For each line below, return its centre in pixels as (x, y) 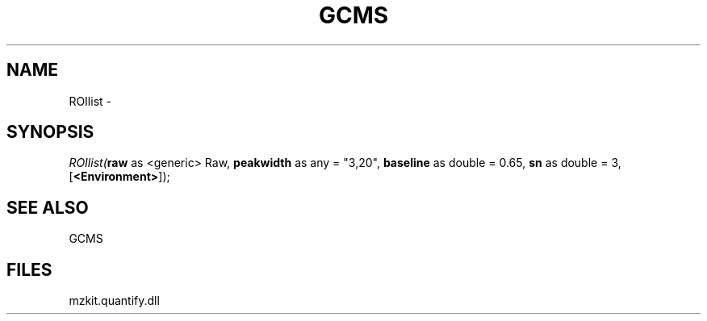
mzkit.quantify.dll (114, 301)
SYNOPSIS (50, 132)
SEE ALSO (48, 207)
